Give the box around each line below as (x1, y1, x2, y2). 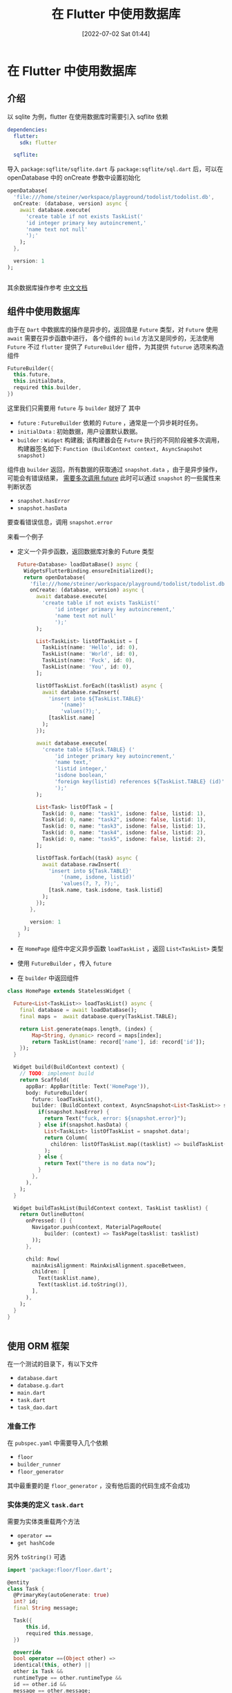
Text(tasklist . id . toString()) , (37, 1281, 128, 1288)
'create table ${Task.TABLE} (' (42, 746, 135, 753)
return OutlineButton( (19, 1211, 85, 1218)
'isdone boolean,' (54, 772, 108, 779)
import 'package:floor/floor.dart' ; (7, 1566, 113, 1574)
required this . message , (25, 1629, 95, 1637)
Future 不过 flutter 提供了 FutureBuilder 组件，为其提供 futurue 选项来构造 (7, 343, 224, 351)
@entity (7, 1579, 30, 1586)
